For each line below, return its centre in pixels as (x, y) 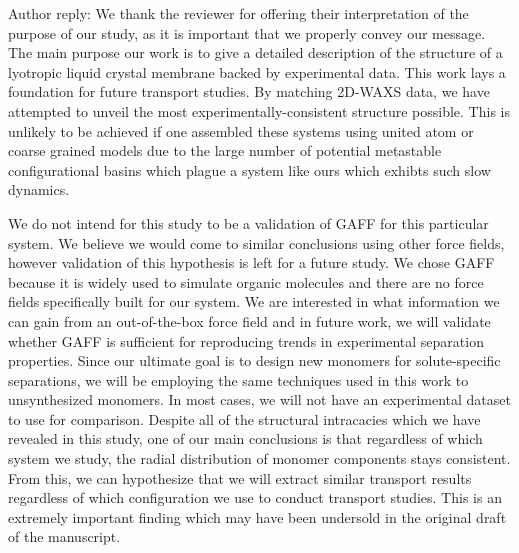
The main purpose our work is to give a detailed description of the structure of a (255, 52)
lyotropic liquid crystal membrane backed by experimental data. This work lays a (257, 71)
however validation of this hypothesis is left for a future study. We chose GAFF (251, 262)
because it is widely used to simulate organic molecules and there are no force (246, 281)
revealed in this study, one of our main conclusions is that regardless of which (245, 438)
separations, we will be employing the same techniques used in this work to (238, 379)
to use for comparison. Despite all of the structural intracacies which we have (244, 418)
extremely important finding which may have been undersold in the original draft (257, 516)
